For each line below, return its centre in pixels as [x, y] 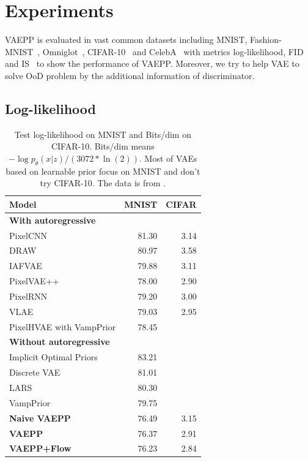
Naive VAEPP [40, 418]
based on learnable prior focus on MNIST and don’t [103, 171]
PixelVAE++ [34, 281]
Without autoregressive [60, 342]
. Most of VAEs [168, 158]
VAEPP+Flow [40, 448]
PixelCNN [28, 235]
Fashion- [266, 40]
